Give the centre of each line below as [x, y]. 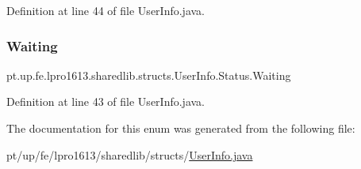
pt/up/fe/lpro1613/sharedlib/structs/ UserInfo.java [130, 154]
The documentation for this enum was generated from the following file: [181, 128]
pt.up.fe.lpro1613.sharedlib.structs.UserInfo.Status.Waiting [149, 75]
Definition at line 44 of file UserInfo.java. [106, 10]
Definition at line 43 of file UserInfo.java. [106, 101]
